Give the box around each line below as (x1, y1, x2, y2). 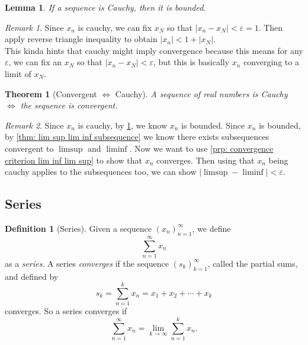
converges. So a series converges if (5, 305, 127, 317)
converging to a (243, 56, 299, 68)
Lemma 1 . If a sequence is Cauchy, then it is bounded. (5, 1, 206, 13)
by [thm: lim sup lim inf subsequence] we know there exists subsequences (5, 130, 269, 143)
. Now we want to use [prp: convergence (129, 142, 274, 154)
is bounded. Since (181, 119, 245, 131)
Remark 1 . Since (5, 21, 64, 33)
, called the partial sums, (207, 257, 298, 269)
